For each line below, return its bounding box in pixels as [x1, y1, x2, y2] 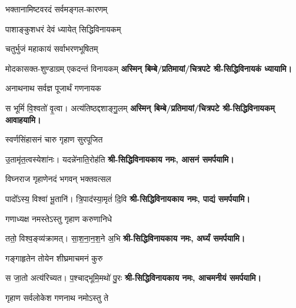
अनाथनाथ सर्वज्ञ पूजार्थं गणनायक [5, 82, 101, 94]
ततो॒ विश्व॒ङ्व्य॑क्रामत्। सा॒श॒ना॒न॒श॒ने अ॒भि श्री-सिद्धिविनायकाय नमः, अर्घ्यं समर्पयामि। [5, 232, 245, 244]
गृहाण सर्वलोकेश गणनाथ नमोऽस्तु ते [5, 291, 109, 303]
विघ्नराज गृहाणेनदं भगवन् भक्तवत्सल [5, 173, 111, 185]
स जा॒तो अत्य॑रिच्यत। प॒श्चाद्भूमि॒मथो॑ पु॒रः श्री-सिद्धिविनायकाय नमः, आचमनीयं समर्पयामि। [5, 271, 262, 284]
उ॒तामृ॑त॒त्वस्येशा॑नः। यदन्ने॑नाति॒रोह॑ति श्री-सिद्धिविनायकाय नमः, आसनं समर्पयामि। [5, 153, 234, 165]
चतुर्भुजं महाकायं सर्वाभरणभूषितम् [5, 42, 98, 55]
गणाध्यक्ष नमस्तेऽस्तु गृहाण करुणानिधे [5, 212, 112, 224]
